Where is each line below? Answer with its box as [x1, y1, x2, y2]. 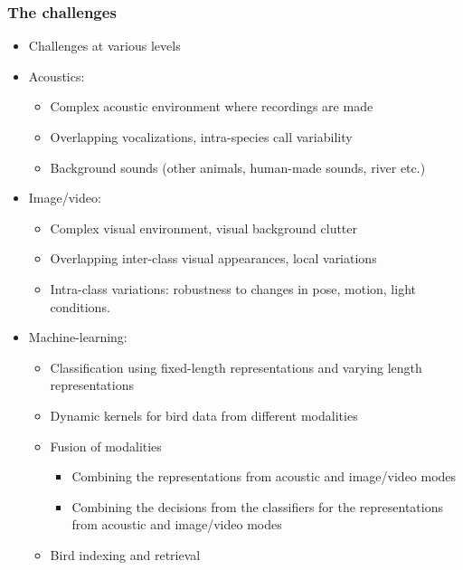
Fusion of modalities [50, 436, 162, 455]
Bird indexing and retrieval [50, 545, 201, 564]
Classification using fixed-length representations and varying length [50, 357, 422, 376]
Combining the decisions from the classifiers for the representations [71, 497, 443, 516]
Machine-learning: [28, 328, 128, 347]
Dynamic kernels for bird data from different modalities [50, 405, 358, 424]
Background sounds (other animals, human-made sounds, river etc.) [50, 157, 426, 176]
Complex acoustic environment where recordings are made [50, 97, 373, 116]
